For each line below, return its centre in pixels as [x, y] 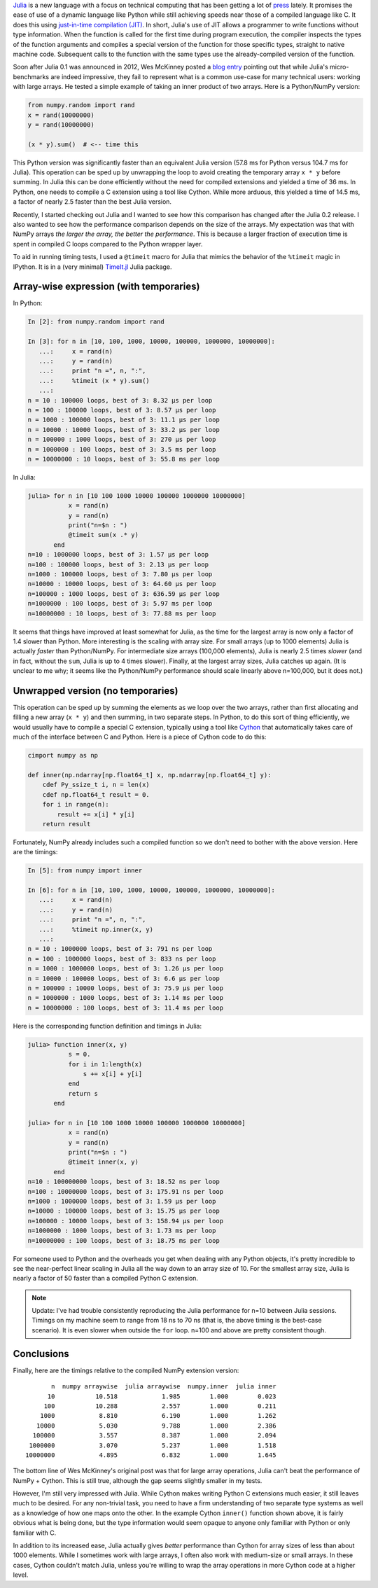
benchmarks [31, 76]
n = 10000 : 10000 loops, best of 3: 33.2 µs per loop [124, 430]
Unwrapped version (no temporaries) [96, 691]
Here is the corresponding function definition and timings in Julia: [107, 1026]
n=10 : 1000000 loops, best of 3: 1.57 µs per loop [118, 555]
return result [66, 824]
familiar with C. [35, 1533]
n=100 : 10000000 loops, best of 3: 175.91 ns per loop [126, 1191]
